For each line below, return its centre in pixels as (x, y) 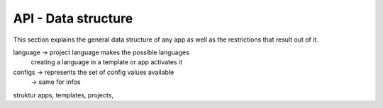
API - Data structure (73, 18)
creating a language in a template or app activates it (107, 62)
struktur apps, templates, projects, (63, 95)
